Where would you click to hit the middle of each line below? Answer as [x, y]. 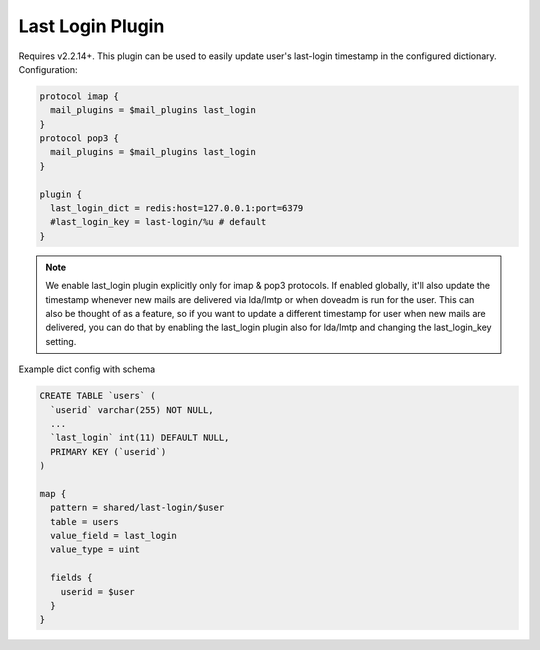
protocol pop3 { [79, 138]
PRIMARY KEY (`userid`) [108, 451]
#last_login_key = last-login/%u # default [158, 222]
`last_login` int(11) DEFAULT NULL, [140, 438]
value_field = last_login [113, 536]
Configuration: [48, 69]
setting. [61, 341]
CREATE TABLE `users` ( [98, 396]
